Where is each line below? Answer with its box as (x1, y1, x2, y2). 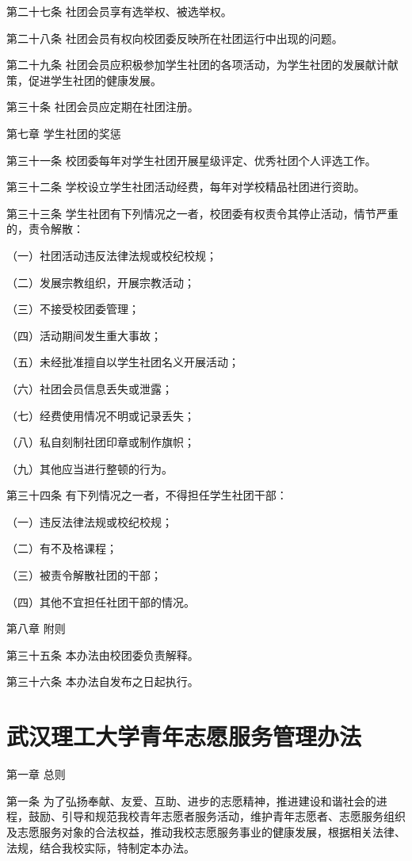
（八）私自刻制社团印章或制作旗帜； (6, 434, 195, 450)
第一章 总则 (6, 766, 66, 783)
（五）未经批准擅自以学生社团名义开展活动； (6, 354, 239, 370)
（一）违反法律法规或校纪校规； (6, 513, 173, 530)
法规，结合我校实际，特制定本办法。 (6, 839, 195, 855)
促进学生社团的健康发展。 (28, 71, 162, 88)
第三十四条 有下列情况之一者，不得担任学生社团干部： (6, 487, 288, 503)
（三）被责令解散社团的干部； (6, 567, 162, 584)
